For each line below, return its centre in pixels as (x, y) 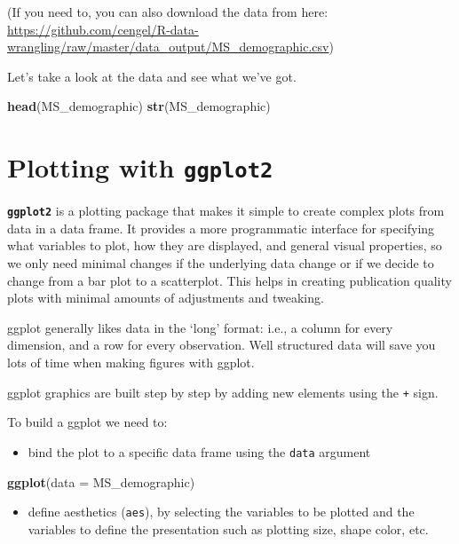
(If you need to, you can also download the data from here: (168, 12)
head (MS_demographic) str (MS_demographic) (139, 106)
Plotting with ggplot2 (140, 167)
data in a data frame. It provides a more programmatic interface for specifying (221, 228)
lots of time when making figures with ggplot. (131, 363)
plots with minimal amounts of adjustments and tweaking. (166, 298)
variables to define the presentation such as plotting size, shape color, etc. (228, 528)
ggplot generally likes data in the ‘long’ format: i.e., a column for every (200, 327)
